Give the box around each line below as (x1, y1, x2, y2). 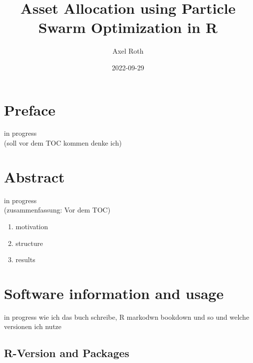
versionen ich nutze (4, 321, 62, 332)
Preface (4, 99, 56, 120)
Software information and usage (4, 283, 224, 303)
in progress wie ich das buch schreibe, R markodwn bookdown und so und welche (4, 311, 250, 322)
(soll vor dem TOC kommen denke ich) (4, 138, 122, 148)
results (15, 254, 35, 265)
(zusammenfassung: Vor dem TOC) (4, 205, 111, 215)
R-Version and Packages (4, 345, 129, 361)
